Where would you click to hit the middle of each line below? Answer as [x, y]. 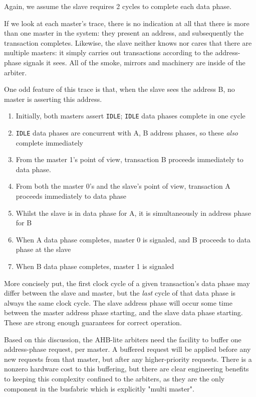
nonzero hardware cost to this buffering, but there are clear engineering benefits [126, 369]
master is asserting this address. [53, 99]
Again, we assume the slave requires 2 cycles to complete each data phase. [118, 6]
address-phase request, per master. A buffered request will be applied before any [127, 349]
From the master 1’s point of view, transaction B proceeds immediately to [130, 159]
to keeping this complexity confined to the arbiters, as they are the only [114, 378]
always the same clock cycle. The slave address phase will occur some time [118, 302]
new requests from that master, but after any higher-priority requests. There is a [128, 359]
